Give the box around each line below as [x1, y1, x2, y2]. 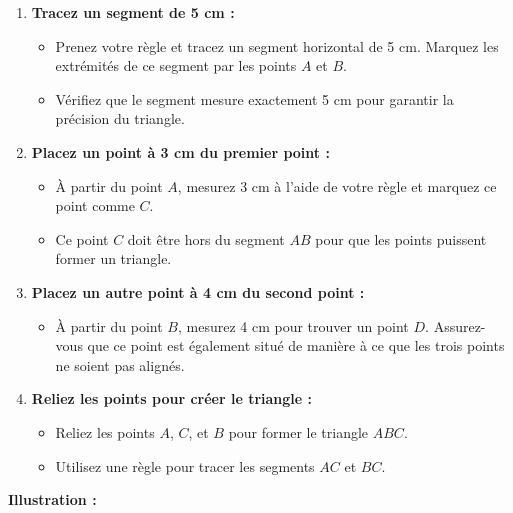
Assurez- [433, 315, 486, 336]
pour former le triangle [228, 421, 369, 442]
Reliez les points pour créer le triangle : [31, 388, 313, 409]
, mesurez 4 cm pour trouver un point [177, 315, 409, 336]
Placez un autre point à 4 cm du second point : [31, 281, 365, 302]
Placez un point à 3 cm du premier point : [31, 141, 330, 162]
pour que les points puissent [315, 228, 487, 249]
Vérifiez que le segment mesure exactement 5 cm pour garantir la [55, 88, 454, 109]
